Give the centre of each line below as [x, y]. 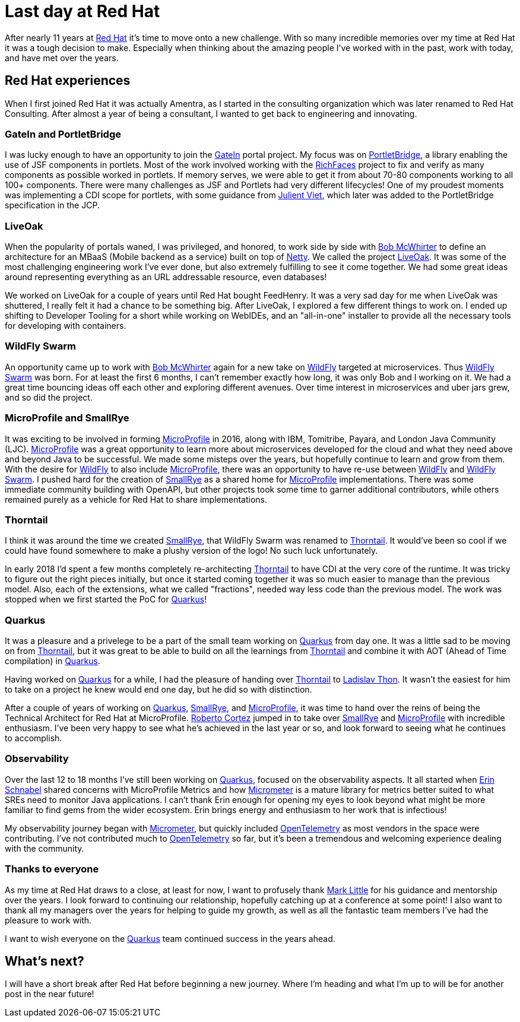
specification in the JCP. [52, 205]
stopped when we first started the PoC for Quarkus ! [106, 599]
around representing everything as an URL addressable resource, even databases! [166, 277]
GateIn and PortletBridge [63, 134]
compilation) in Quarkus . [53, 661]
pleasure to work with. [48, 920]
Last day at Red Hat [83, 11]
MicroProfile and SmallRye [67, 418]
